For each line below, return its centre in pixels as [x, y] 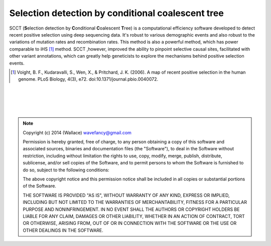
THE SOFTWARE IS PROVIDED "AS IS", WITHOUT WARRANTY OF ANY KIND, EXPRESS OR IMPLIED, [126, 195]
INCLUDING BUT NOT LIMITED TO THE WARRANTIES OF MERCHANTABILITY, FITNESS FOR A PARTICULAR [135, 202]
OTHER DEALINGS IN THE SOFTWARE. [63, 230]
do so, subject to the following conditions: [66, 170]
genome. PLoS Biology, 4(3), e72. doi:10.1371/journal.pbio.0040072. [88, 79]
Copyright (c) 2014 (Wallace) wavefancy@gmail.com [77, 132]
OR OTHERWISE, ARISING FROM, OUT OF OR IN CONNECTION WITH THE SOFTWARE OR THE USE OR [130, 223]
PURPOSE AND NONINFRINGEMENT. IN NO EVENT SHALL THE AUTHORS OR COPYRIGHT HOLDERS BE [131, 209]
